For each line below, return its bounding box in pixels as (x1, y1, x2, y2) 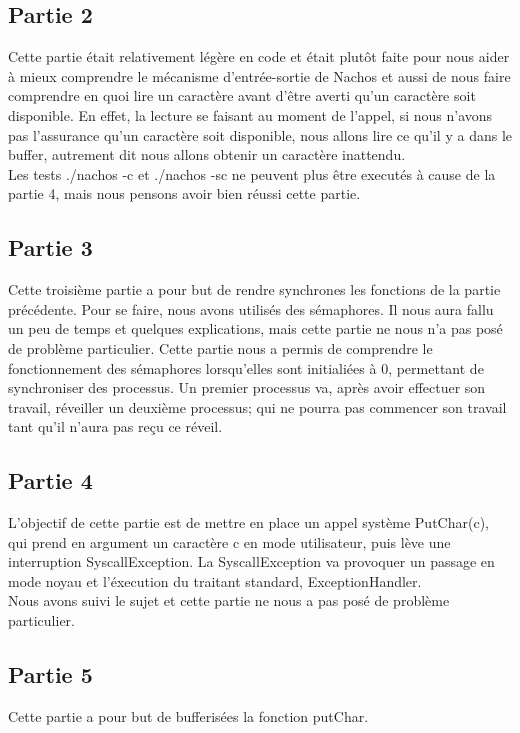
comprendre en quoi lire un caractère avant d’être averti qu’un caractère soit (8, 85, 476, 106)
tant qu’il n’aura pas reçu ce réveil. (8, 416, 223, 437)
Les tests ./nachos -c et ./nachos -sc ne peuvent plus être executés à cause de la (8, 163, 496, 184)
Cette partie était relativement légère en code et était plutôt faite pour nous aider (8, 46, 510, 67)
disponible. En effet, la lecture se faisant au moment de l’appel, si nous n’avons (8, 104, 493, 125)
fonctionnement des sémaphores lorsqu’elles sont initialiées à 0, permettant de (8, 357, 484, 378)
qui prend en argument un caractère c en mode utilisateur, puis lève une (8, 531, 451, 552)
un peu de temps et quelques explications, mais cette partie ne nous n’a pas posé (8, 318, 503, 339)
